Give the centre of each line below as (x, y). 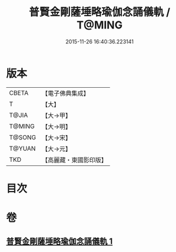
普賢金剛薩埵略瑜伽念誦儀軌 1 (60, 242)
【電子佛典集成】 (66, 93)
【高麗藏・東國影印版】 (75, 160)
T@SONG (23, 137)
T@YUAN (23, 148)
